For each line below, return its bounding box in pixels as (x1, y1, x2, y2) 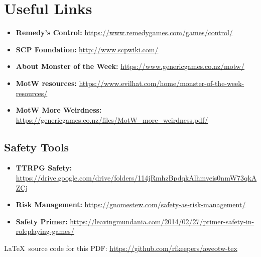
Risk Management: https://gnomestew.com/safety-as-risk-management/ (16, 199, 246, 210)
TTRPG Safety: (16, 162, 72, 173)
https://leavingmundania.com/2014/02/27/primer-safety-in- (70, 216, 254, 226)
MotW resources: (16, 77, 77, 88)
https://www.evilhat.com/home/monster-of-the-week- (79, 77, 244, 88)
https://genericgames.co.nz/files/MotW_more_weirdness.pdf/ (16, 114, 208, 125)
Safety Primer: (16, 216, 68, 226)
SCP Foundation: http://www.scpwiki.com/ (16, 44, 159, 54)
